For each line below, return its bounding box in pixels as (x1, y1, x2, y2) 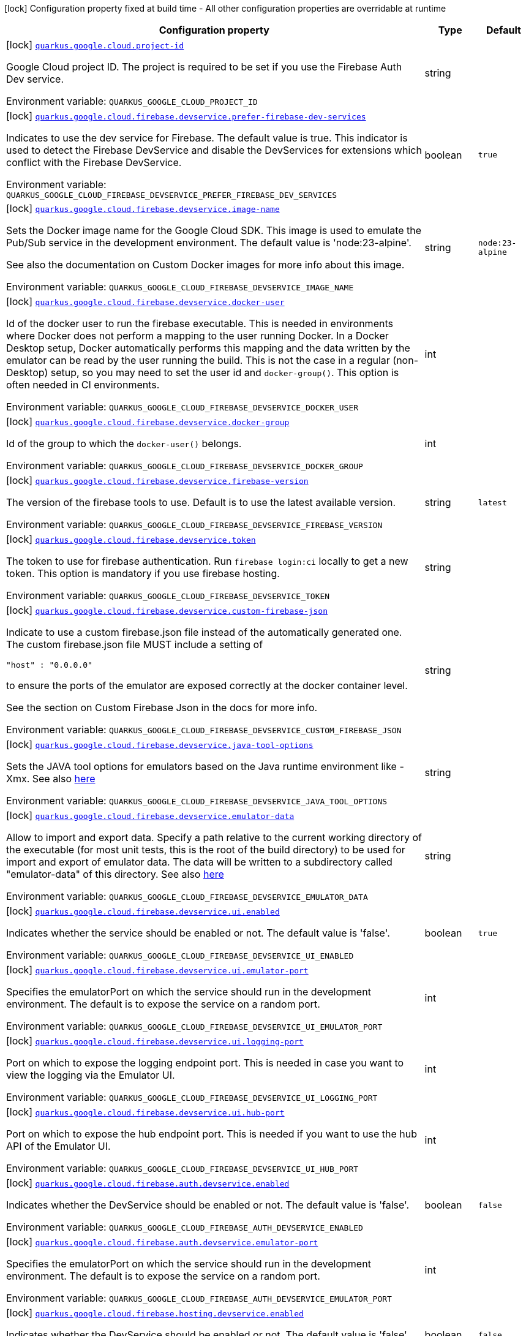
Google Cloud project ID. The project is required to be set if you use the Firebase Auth (6, 61, 402, 73)
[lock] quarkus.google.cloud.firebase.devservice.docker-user (6, 295, 285, 308)
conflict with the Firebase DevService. (6, 156, 182, 168)
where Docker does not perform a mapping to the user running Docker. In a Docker (6, 330, 389, 342)
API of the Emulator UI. (6, 1140, 111, 1152)
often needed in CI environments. (6, 379, 160, 391)
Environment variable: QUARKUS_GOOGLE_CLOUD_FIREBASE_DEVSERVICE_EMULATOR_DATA (6, 890, 368, 902)
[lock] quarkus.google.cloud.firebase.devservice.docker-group (6, 415, 290, 428)
